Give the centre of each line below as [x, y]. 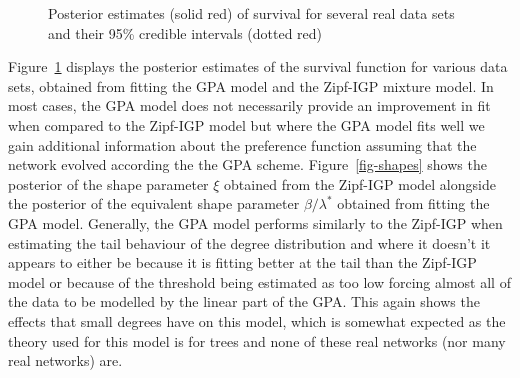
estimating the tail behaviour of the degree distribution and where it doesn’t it [249, 242]
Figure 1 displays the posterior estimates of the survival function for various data [258, 66]
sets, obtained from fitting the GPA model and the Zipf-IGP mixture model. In [251, 85]
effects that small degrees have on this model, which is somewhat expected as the [257, 320]
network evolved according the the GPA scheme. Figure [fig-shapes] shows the [247, 164]
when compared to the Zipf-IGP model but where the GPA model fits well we [246, 124]
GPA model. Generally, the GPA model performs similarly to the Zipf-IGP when [255, 222]
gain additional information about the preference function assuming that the [242, 144]
